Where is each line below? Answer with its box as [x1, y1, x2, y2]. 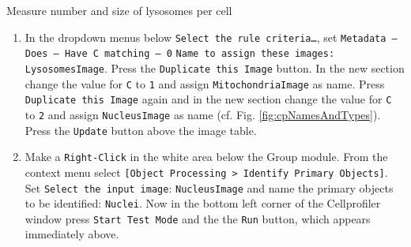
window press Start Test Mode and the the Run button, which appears [25, 210, 371, 226]
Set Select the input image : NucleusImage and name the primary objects [25, 179, 394, 196]
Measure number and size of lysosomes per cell [6, 2, 232, 18]
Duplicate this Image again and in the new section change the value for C [25, 91, 392, 107]
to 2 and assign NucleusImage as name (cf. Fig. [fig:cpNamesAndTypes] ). [25, 106, 381, 122]
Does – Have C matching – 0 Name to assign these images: [25, 48, 335, 60]
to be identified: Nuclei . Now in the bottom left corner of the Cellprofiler [25, 195, 381, 211]
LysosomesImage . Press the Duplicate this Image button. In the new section [25, 59, 405, 76]
